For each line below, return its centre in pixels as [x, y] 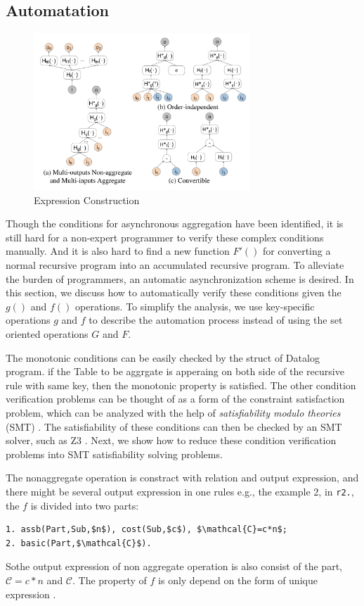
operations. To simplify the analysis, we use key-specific [195, 306]
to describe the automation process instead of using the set [216, 320]
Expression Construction [87, 200]
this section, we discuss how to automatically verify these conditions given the [174, 292]
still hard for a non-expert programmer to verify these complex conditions [165, 237]
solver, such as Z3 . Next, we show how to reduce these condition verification [171, 440]
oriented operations [47, 334]
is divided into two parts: [85, 505]
